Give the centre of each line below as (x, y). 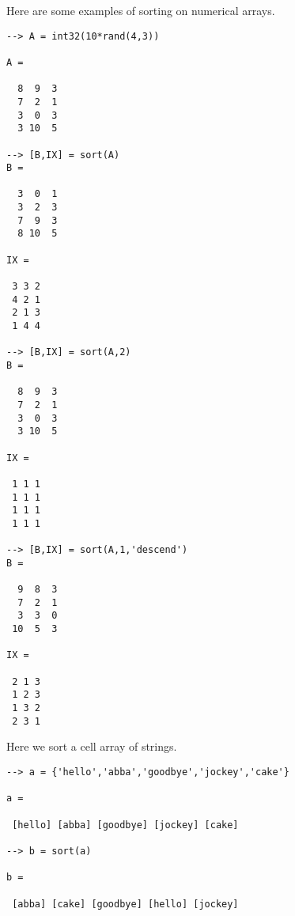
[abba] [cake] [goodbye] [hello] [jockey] (125, 904)
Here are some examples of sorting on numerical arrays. (141, 10)
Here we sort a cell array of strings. (92, 746)
